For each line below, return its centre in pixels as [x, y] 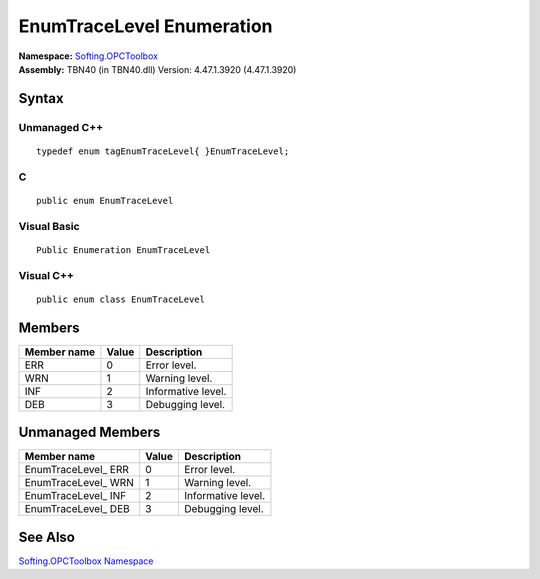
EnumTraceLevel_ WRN [79, 483]
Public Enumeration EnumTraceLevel [123, 249]
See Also [46, 536]
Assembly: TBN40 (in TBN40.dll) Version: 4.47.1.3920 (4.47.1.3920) [157, 69]
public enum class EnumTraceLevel [120, 299]
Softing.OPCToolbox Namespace [86, 561]
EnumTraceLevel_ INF [75, 496]
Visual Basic [49, 226]
